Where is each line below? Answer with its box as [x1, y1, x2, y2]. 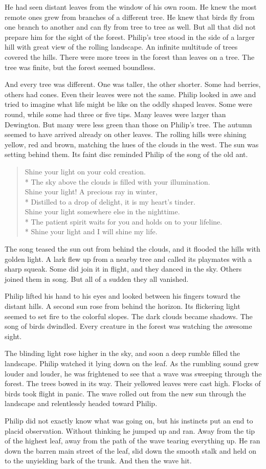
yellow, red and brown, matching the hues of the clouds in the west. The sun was [5, 139, 259, 149]
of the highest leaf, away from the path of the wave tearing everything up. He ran [5, 435, 260, 446]
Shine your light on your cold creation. [25, 166, 146, 176]
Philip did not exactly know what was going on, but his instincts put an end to [5, 415, 253, 426]
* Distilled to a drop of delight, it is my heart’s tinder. [25, 196, 195, 207]
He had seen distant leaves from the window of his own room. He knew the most [5, 2, 257, 12]
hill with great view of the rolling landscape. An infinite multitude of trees [5, 41, 238, 52]
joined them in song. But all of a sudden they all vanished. [5, 273, 189, 284]
